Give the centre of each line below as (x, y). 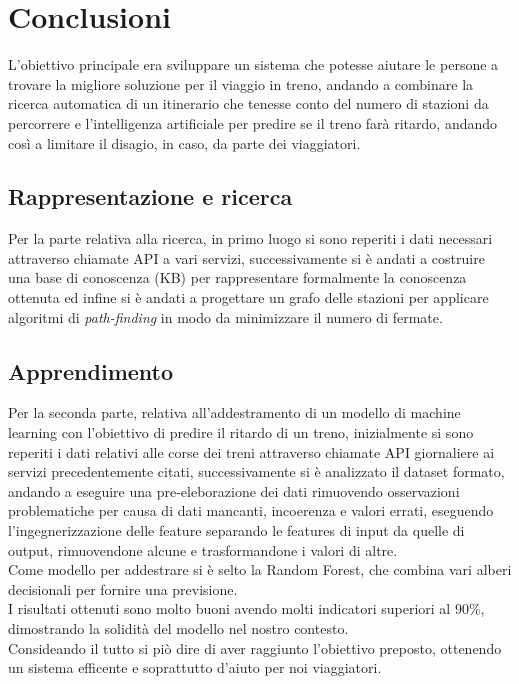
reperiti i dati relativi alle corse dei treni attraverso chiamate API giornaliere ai (251, 451)
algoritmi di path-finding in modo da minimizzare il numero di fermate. (225, 316)
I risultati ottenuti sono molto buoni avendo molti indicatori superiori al (229, 608)
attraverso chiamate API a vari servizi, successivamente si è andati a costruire (246, 257)
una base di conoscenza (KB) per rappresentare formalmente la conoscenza (237, 277)
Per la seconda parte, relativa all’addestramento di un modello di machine (234, 412)
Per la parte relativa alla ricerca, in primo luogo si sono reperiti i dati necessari (250, 238)
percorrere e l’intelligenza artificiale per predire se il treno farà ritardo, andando (253, 122)
